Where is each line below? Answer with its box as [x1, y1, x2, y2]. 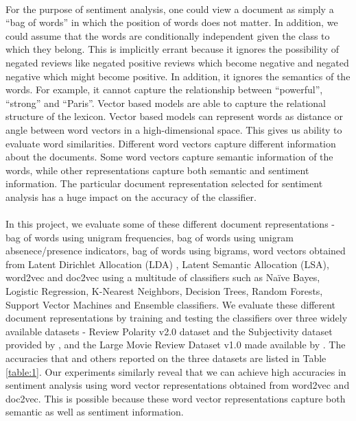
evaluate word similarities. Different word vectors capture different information [5, 136, 336, 150]
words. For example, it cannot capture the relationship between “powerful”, [5, 82, 323, 97]
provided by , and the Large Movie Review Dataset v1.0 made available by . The [5, 337, 346, 352]
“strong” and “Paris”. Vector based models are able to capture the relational [5, 95, 326, 110]
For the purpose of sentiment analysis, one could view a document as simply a [5, 1, 334, 16]
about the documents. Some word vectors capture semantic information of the [5, 149, 333, 164]
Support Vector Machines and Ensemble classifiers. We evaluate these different [5, 297, 336, 311]
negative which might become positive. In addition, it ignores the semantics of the [5, 69, 351, 83]
